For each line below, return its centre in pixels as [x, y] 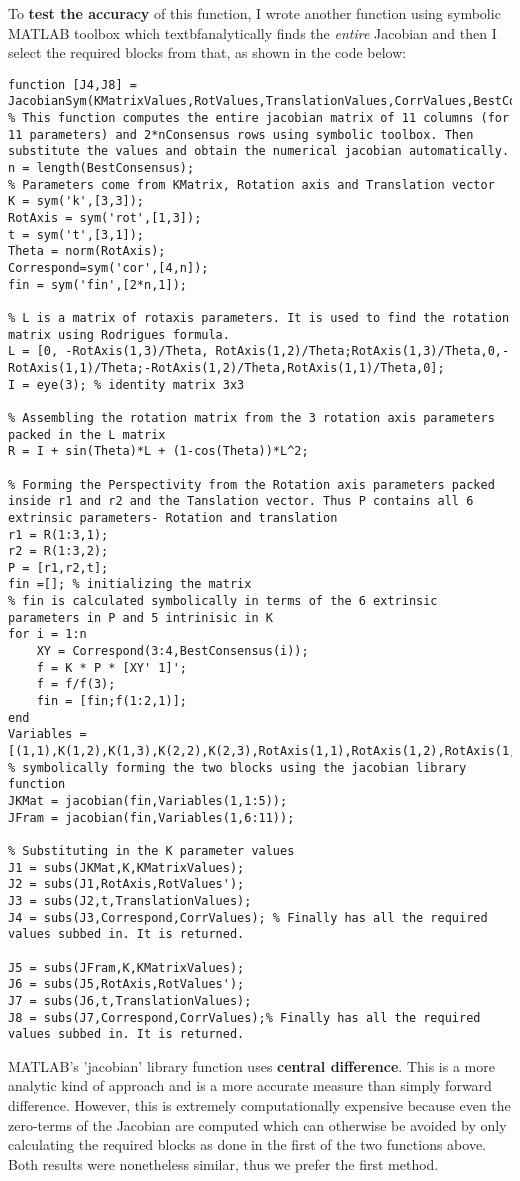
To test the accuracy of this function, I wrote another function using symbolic [254, 13]
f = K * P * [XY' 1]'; [111, 667]
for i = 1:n [47, 634]
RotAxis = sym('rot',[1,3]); [105, 218]
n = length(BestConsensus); [101, 168]
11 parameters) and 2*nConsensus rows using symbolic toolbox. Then [241, 134]
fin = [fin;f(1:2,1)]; [111, 701]
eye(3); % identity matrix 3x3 [140, 384]
